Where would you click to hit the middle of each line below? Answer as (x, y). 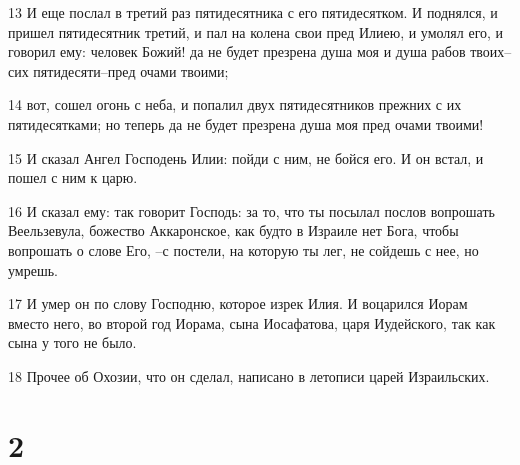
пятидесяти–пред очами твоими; (131, 70)
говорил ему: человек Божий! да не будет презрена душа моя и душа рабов (237, 51)
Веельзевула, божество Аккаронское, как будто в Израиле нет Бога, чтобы (233, 230)
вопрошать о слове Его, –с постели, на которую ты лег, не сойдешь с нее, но (243, 249)
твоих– (491, 51)
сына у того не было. (72, 342)
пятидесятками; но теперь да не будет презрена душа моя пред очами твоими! (246, 123)
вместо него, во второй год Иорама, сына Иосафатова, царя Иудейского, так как (252, 322)
